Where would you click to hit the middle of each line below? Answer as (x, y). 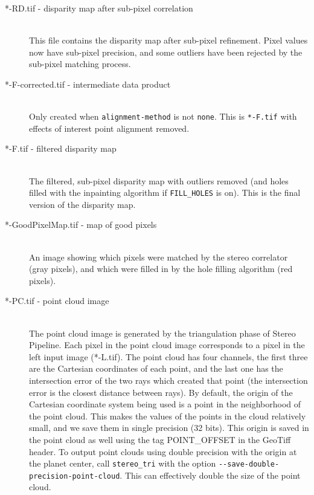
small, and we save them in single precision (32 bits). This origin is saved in (169, 428)
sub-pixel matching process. (80, 64)
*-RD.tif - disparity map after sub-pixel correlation (99, 8)
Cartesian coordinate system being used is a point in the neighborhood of (165, 404)
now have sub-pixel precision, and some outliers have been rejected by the (166, 52)
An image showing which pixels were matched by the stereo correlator (159, 257)
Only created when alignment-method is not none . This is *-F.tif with (163, 116)
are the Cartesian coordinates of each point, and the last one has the (156, 368)
